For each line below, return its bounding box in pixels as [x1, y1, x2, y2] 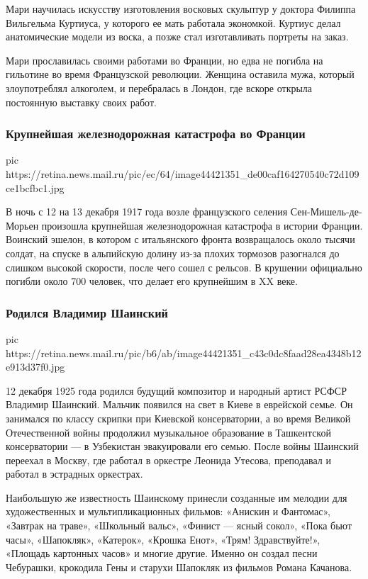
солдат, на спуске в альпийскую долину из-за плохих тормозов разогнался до [6, 245, 340, 260]
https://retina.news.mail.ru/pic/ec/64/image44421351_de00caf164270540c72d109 [6, 166, 359, 181]
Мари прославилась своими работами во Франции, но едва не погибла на [6, 52, 323, 67]
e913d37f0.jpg [6, 359, 65, 374]
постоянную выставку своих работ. [6, 94, 157, 109]
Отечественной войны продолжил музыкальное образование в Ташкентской [6, 425, 331, 439]
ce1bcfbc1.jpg [6, 180, 65, 195]
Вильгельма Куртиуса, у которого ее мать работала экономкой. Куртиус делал [6, 15, 341, 30]
